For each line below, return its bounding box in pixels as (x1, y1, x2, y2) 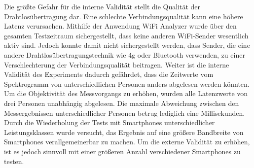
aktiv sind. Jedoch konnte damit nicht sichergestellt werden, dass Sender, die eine (4, 40, 250, 50)
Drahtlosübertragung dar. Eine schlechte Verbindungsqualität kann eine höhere (4, 11, 243, 21)
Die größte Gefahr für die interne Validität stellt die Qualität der (4, 1, 201, 11)
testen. (4, 156, 24, 166)
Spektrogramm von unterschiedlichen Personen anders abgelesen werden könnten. (4, 78, 250, 89)
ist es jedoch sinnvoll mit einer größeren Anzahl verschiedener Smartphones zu (4, 146, 241, 156)
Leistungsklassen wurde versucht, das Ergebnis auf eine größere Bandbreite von (4, 127, 244, 137)
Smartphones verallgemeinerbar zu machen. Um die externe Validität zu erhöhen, (4, 136, 250, 147)
